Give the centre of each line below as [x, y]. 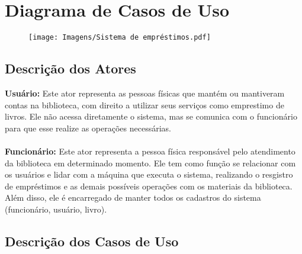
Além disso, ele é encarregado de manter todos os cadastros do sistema [133, 197]
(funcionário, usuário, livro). [56, 209]
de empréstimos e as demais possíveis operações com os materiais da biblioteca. [149, 186]
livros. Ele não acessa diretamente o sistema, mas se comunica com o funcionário [151, 116]
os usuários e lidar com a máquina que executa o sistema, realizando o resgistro [149, 174]
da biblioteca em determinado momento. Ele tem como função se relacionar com [150, 163]
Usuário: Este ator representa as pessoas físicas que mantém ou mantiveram [145, 93]
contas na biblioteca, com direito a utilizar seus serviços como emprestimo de [144, 105]
